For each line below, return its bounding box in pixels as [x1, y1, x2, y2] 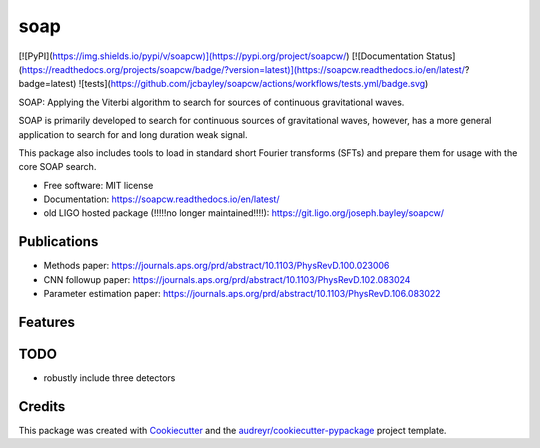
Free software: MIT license [43, 179, 154, 191]
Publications [18, 233, 99, 250]
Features [18, 313, 75, 330]
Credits [18, 398, 66, 415]
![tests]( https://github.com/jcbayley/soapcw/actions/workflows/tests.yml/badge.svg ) [78, 78, 429, 90]
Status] [425, 50, 456, 62]
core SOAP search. [18, 161, 97, 173]
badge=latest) [18, 78, 77, 90]
